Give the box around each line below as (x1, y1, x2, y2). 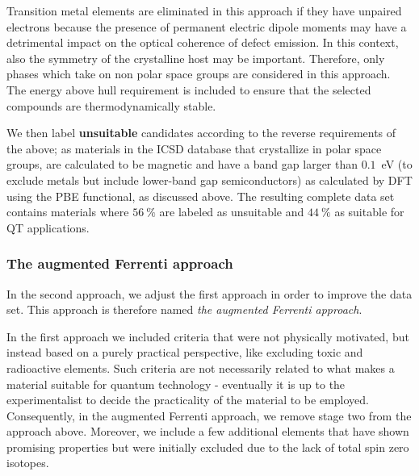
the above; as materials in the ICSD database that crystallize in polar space (6, 140, 382, 157)
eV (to (381, 156, 413, 173)
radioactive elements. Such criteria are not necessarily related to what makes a (6, 359, 395, 376)
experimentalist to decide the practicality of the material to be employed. (6, 391, 369, 408)
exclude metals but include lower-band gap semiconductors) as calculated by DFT (6, 171, 413, 188)
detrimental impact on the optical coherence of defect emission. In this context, (6, 34, 399, 51)
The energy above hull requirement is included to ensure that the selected (6, 81, 371, 98)
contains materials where (6, 203, 129, 220)
